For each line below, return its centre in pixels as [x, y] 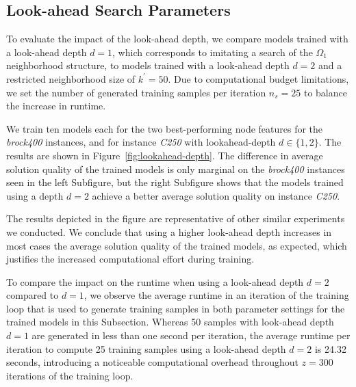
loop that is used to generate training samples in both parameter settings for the [176, 308]
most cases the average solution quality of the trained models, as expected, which [177, 245]
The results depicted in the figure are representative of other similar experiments [176, 218]
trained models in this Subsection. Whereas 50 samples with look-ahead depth [170, 322]
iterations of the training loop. [70, 375]
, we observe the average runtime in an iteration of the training [216, 295]
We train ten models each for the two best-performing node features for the [165, 128]
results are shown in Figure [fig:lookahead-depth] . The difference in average [165, 155]
